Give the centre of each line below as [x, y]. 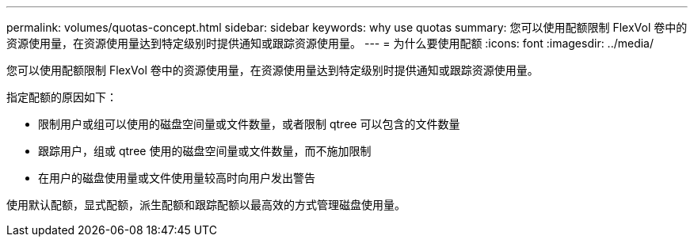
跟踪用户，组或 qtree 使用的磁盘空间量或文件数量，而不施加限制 [205, 151]
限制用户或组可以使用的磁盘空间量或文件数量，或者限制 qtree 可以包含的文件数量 [249, 124]
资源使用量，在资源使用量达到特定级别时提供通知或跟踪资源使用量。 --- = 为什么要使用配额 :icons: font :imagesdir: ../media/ [330, 43]
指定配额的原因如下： [62, 97]
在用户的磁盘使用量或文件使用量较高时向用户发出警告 [177, 178]
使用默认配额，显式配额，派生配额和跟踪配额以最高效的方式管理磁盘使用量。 [206, 205]
